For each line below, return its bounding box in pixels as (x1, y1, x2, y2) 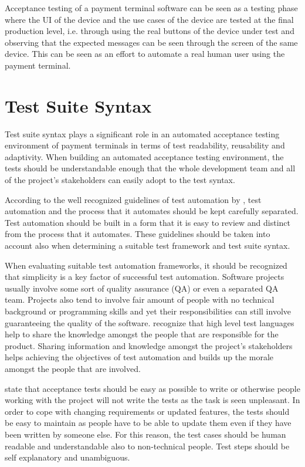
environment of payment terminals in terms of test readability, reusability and (5, 139, 285, 151)
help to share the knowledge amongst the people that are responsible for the (5, 328, 279, 340)
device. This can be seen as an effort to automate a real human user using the (5, 48, 285, 60)
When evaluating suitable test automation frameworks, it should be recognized (5, 259, 287, 271)
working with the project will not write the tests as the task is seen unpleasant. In (5, 394, 300, 406)
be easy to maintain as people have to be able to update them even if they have (5, 417, 292, 429)
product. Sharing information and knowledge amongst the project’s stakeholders (5, 339, 293, 351)
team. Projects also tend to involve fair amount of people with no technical (5, 293, 274, 306)
